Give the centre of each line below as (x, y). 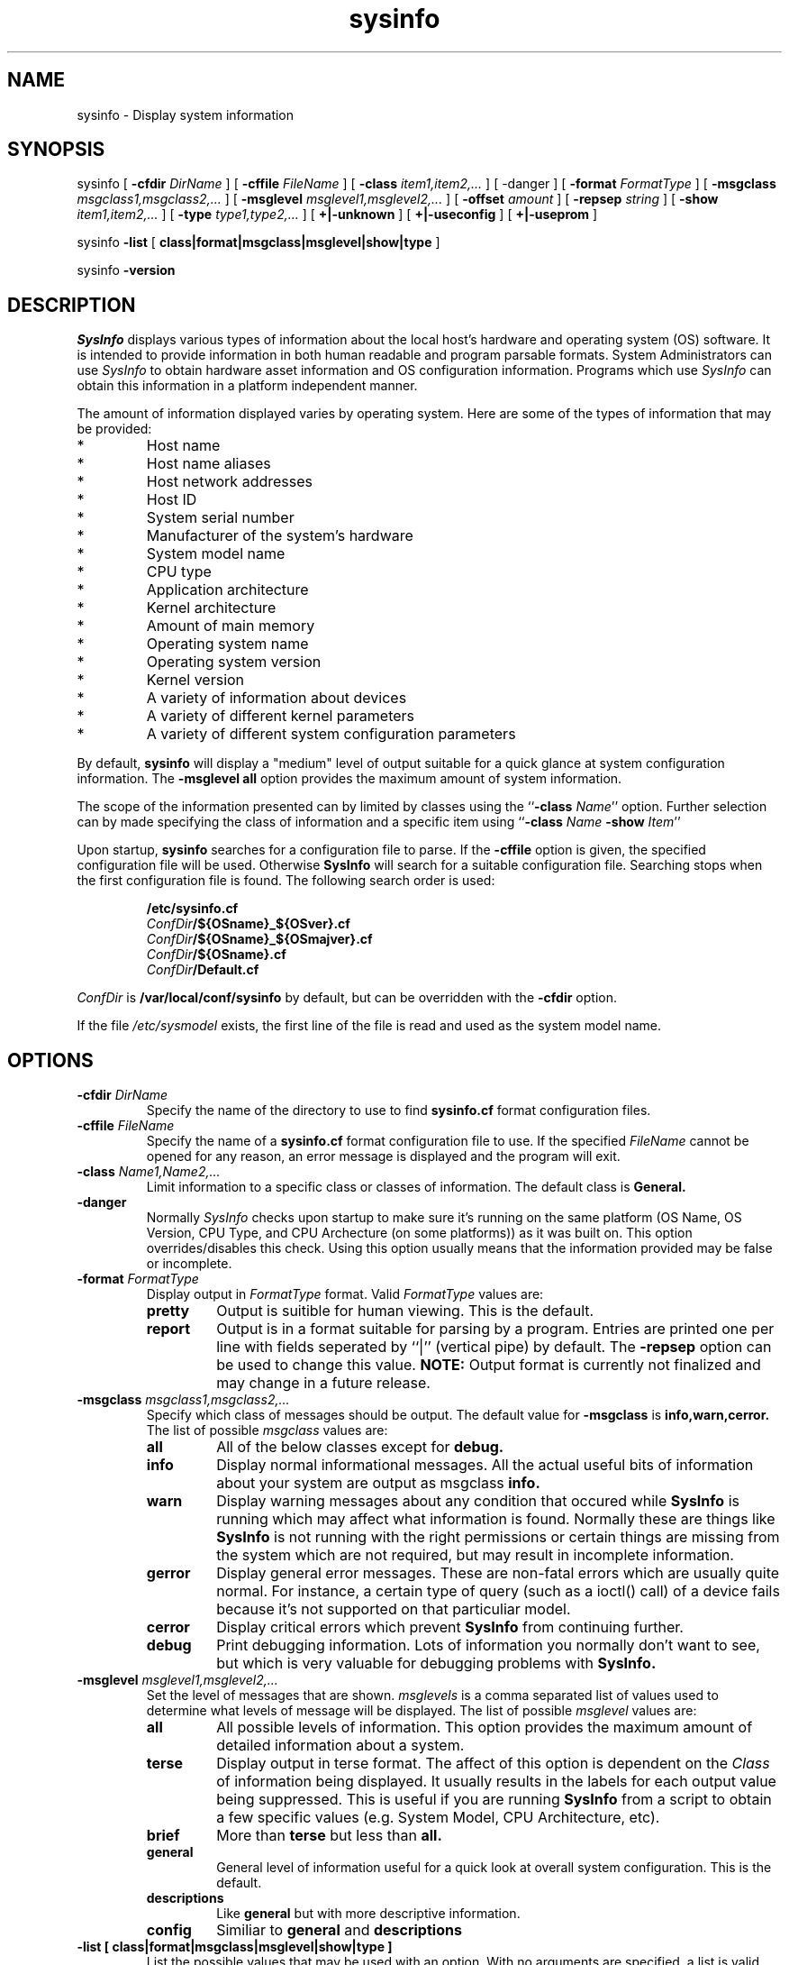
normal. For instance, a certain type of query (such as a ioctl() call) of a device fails (498, 1591)
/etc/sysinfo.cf (192, 909)
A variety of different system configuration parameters (331, 734)
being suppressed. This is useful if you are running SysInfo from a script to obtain (494, 1800)
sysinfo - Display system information (186, 114)
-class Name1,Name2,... (149, 1172)
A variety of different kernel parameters (281, 716)
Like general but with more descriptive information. (368, 1914)
